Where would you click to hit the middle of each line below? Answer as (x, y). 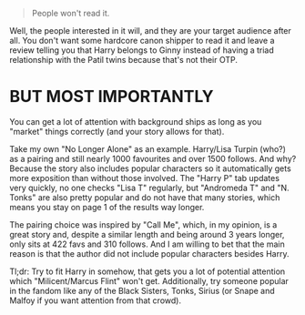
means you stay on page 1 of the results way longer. (107, 207)
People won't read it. (71, 13)
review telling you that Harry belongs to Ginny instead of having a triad (142, 50)
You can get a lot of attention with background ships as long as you (136, 121)
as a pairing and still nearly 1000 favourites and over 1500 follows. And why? (153, 158)
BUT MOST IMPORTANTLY (112, 97)
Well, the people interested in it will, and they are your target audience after (150, 30)
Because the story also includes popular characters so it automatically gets (150, 168)
